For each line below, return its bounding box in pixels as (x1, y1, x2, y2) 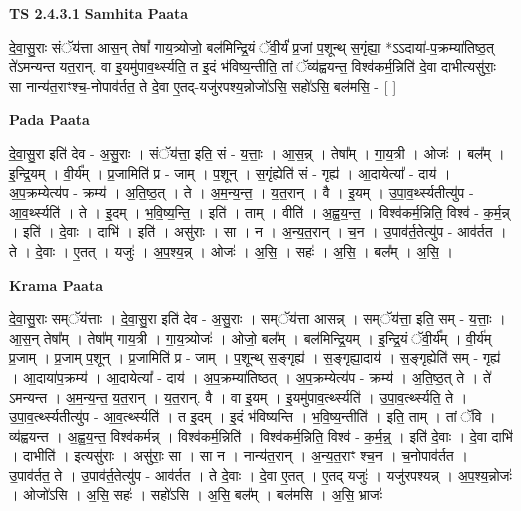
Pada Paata (9, 109, 90, 130)
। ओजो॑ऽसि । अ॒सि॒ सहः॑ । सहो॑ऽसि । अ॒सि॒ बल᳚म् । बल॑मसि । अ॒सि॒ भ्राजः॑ (9, 484, 383, 505)
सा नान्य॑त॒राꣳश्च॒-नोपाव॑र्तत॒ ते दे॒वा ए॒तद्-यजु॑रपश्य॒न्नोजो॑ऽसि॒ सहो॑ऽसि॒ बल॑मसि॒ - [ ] (9, 75, 397, 96)
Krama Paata (9, 274, 103, 295)
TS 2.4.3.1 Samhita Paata (9, 3, 189, 23)
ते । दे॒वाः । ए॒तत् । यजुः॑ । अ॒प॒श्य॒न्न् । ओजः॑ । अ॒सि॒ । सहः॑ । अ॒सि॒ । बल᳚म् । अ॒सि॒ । (9, 240, 454, 261)
